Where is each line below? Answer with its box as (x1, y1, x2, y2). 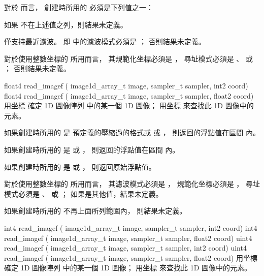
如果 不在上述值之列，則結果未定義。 (4, 19, 127, 29)
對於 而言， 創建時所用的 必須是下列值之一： (4, 2, 153, 12)
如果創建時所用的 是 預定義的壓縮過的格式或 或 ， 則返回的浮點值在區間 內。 (4, 127, 260, 138)
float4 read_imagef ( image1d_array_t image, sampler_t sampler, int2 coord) (4, 80, 248, 90)
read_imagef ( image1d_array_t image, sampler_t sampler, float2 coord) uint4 (4, 232, 252, 243)
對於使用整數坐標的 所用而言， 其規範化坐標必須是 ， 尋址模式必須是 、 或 (4, 53, 253, 64)
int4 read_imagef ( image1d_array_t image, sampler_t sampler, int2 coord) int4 (4, 222, 257, 233)
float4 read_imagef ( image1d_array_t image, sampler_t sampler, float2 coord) (4, 90, 254, 101)
